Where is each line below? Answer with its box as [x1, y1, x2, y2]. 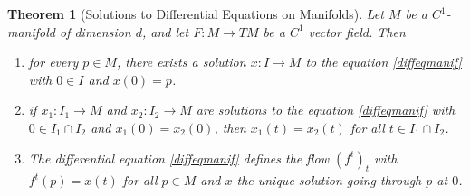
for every [28, 52, 79, 71]
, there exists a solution [116, 52, 246, 71]
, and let [142, 22, 189, 41]
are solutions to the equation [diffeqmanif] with [196, 100, 456, 119]
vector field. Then [308, 22, 406, 41]
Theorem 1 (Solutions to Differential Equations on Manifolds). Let [7, 5, 384, 23]
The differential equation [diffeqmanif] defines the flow [28, 148, 329, 167]
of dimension [59, 22, 131, 41]
